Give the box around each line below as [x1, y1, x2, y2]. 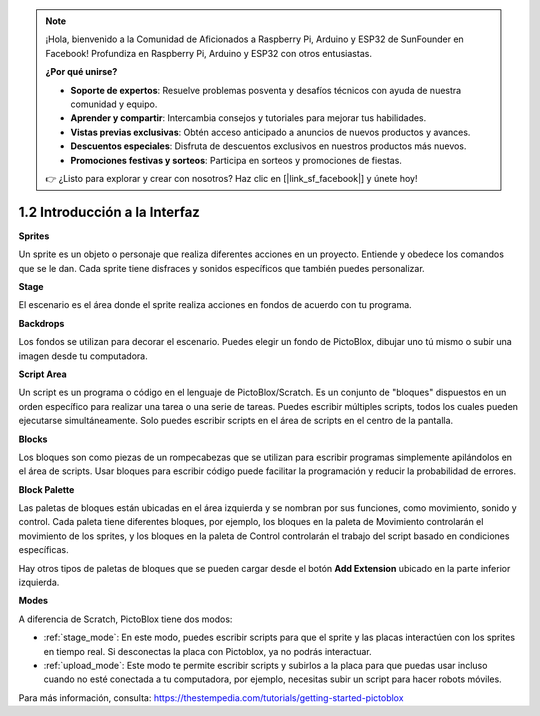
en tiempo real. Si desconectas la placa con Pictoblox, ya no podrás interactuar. [43, 645, 372, 657]
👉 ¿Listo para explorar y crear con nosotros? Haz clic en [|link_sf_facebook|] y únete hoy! [45, 172, 418, 184]
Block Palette [18, 483, 75, 495]
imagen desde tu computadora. [18, 350, 149, 362]
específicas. [18, 544, 69, 556]
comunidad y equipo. [70, 98, 158, 110]
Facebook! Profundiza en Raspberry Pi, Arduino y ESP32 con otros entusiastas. [45, 47, 372, 59]
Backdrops [18, 317, 65, 329]
